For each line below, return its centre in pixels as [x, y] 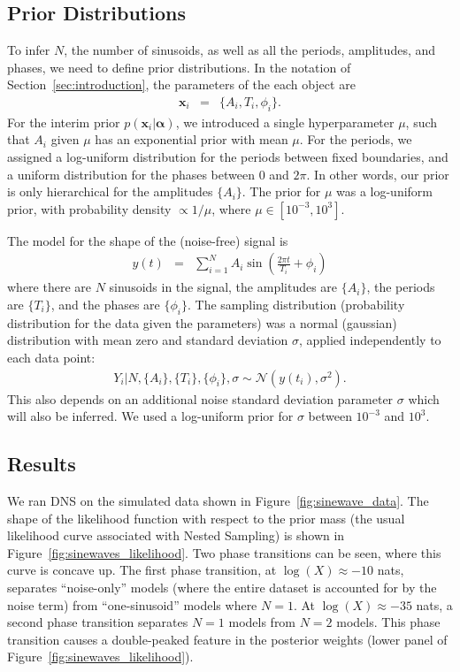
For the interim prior [64, 122]
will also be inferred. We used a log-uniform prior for [150, 416]
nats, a [434, 604]
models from [262, 622]
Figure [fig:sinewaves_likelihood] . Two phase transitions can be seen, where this [224, 552]
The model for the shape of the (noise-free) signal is [148, 240]
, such [422, 122]
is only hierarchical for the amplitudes [110, 191]
